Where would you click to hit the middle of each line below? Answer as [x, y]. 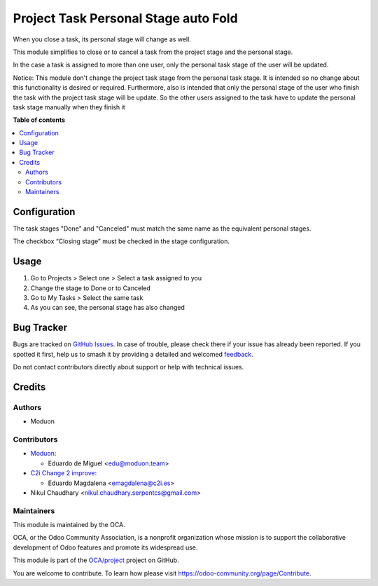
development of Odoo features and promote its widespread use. [105, 547]
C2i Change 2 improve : [64, 473]
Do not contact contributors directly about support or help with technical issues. [128, 367]
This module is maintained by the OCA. [69, 525]
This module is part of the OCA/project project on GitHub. [96, 560]
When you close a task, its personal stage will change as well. [102, 39]
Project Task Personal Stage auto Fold [125, 18]
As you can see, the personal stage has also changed [108, 308]
